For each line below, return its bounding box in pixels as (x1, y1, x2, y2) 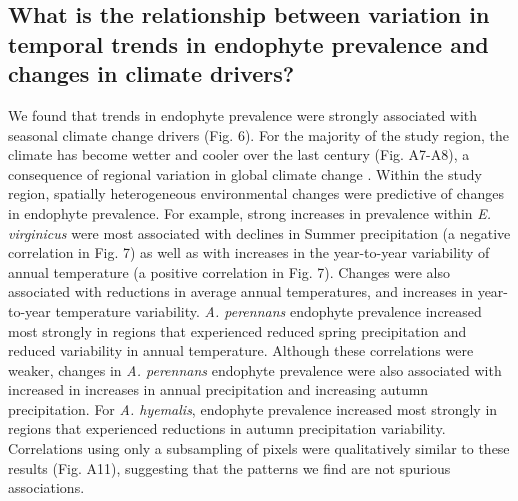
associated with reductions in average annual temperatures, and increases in (8, 281, 473, 302)
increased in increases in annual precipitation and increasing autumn (8, 379, 429, 400)
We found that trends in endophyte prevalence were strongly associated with (8, 104, 478, 125)
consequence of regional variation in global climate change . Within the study (8, 163, 482, 184)
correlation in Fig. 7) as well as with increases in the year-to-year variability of (8, 242, 490, 263)
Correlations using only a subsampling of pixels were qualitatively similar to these (8, 438, 510, 459)
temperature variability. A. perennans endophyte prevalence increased (55, 300, 482, 321)
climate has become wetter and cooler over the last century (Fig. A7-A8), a (8, 144, 470, 165)
